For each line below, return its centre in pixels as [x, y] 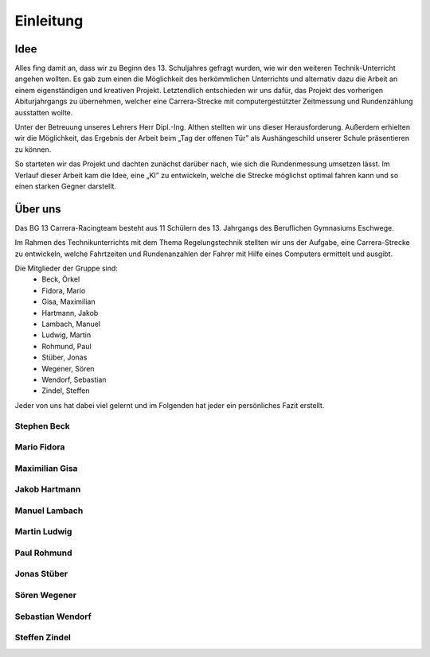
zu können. [33, 149]
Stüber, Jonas [64, 357]
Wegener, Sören [68, 368]
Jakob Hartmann [48, 489]
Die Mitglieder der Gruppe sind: [66, 268]
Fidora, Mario [64, 290]
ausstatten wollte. [44, 112]
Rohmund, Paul [66, 346]
